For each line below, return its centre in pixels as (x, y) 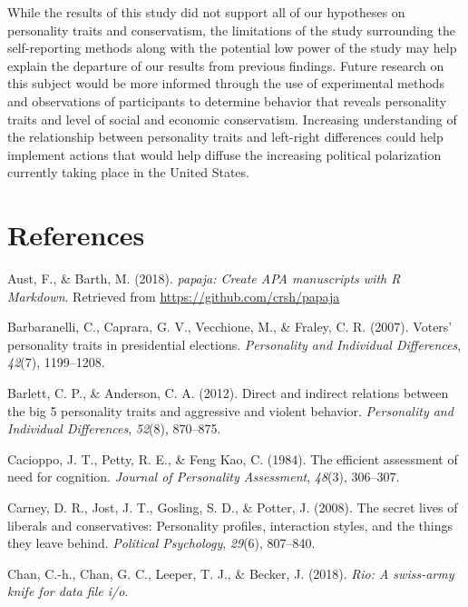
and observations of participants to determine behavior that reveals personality (227, 100)
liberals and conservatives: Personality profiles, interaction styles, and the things (230, 525)
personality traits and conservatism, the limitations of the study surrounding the (231, 30)
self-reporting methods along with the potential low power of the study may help (232, 48)
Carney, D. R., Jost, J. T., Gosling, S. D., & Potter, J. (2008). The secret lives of (233, 507)
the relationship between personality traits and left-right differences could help (225, 137)
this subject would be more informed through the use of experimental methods (226, 83)
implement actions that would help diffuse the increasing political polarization (224, 154)
